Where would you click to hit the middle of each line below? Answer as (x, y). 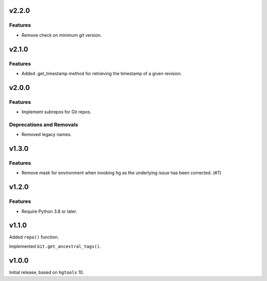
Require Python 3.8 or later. (49, 211)
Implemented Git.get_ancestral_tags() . (55, 246)
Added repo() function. (34, 237)
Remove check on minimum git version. (62, 35)
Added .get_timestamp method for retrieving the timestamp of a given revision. (102, 73)
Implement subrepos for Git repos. (56, 112)
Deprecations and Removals (44, 125)
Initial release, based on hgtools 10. (46, 272)
